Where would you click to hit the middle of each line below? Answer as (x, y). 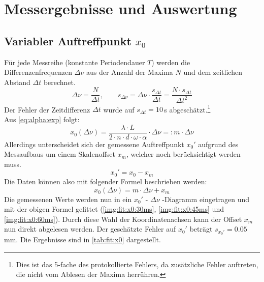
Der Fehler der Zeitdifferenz (47, 109)
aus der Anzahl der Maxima (129, 72)
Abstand (17, 82)
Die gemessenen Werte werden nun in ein (68, 199)
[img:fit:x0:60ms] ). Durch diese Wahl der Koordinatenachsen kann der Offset (123, 219)
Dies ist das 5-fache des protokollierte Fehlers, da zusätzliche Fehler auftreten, (137, 264)
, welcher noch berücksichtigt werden (183, 154)
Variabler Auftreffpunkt (68, 40)
